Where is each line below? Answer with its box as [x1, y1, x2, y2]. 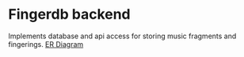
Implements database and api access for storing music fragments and [8, 31, 237, 41]
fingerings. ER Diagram [8, 39, 84, 48]
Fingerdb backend [8, 5, 131, 23]
